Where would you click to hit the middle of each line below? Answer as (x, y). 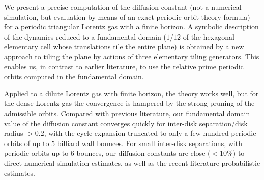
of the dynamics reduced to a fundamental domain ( (85, 36)
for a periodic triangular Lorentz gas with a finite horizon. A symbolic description (131, 27)
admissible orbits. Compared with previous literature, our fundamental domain (127, 113)
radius (14, 133)
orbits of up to (27, 143)
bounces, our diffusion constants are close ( (143, 153)
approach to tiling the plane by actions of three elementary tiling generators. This (132, 56)
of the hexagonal (209, 36)
